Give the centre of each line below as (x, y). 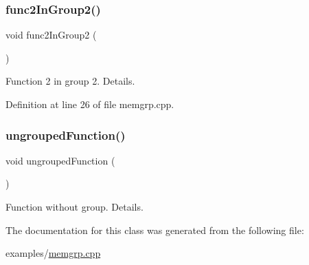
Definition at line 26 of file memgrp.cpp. (90, 104)
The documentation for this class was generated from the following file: (155, 230)
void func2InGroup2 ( (51, 35)
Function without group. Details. (75, 206)
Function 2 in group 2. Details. (70, 81)
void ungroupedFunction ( (60, 160)
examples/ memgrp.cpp (53, 253)
